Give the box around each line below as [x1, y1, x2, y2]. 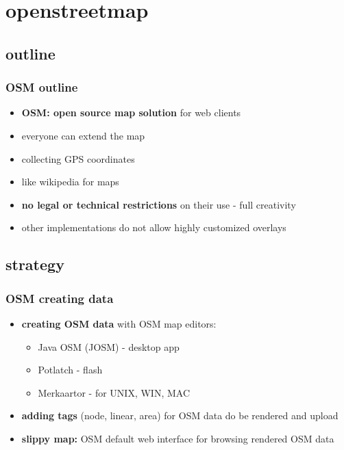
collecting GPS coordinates [21, 151, 135, 166]
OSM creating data [5, 289, 114, 306]
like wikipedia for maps [21, 174, 119, 189]
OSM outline [5, 79, 78, 96]
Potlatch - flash [38, 362, 103, 377]
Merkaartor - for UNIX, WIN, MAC [38, 385, 191, 399]
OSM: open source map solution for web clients [21, 105, 241, 120]
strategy [5, 254, 64, 275]
